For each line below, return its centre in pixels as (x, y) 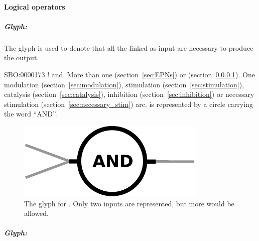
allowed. (36, 213)
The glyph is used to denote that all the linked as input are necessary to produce (129, 47)
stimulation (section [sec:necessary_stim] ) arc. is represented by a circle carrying (128, 104)
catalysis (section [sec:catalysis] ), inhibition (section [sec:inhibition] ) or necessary (129, 94)
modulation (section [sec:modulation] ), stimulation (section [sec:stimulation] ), (124, 84)
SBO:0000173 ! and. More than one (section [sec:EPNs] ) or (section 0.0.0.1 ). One (129, 74)
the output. (22, 57)
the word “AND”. (31, 114)
